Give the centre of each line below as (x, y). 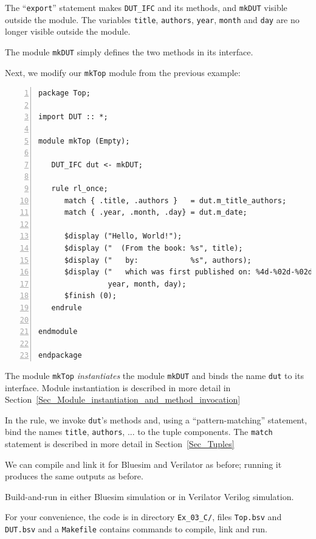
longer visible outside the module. (68, 31)
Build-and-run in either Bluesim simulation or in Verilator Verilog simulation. (149, 496)
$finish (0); (90, 296)
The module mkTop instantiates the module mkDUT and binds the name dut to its (154, 375)
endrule (67, 308)
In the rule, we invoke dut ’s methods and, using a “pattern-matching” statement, (156, 419)
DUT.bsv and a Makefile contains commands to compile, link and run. (136, 529)
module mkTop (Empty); (84, 141)
